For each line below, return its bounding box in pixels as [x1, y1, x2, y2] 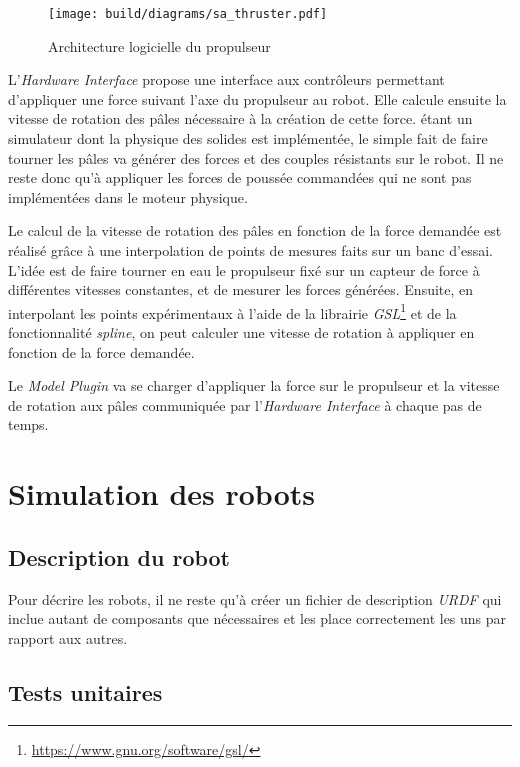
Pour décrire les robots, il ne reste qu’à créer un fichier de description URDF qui [8, 588, 502, 609]
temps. [8, 414, 49, 435]
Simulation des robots [8, 473, 315, 514]
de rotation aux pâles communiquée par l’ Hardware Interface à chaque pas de [8, 394, 482, 415]
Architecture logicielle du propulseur [48, 35, 271, 56]
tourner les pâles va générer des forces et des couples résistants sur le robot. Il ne [8, 147, 504, 168]
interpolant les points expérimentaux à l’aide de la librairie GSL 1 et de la [8, 299, 457, 323]
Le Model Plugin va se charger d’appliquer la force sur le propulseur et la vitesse [8, 375, 500, 396]
